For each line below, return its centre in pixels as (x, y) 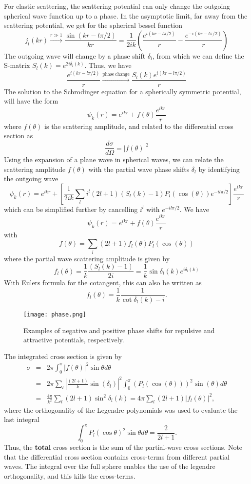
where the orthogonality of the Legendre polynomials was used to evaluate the (121, 410)
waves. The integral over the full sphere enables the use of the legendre (110, 466)
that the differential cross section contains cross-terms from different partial (117, 456)
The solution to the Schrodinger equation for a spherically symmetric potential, (123, 91)
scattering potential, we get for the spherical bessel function (93, 25)
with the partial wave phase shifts (139, 169)
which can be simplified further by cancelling (71, 209)
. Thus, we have (108, 65)
